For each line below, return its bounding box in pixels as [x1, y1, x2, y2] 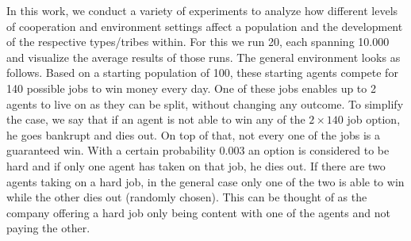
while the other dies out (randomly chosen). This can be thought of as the [6, 189, 367, 205]
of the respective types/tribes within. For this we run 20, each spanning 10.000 [6, 33, 390, 50]
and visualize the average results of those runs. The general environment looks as [6, 48, 401, 65]
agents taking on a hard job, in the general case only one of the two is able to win [6, 173, 405, 189]
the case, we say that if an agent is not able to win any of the [6, 111, 305, 128]
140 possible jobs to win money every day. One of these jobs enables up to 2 [6, 79, 376, 96]
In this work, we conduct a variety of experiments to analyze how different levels [6, 2, 398, 18]
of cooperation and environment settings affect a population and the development [6, 17, 403, 34]
